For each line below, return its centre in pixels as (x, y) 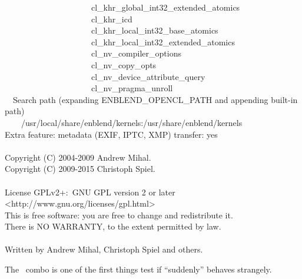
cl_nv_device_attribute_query (148, 76)
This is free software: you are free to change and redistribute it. (119, 215)
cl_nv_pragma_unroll (132, 88)
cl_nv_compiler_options (136, 53)
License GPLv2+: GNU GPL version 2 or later (90, 192)
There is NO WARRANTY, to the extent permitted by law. (113, 226)
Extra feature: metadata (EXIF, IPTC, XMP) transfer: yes (111, 134)
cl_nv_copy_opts (124, 64)
